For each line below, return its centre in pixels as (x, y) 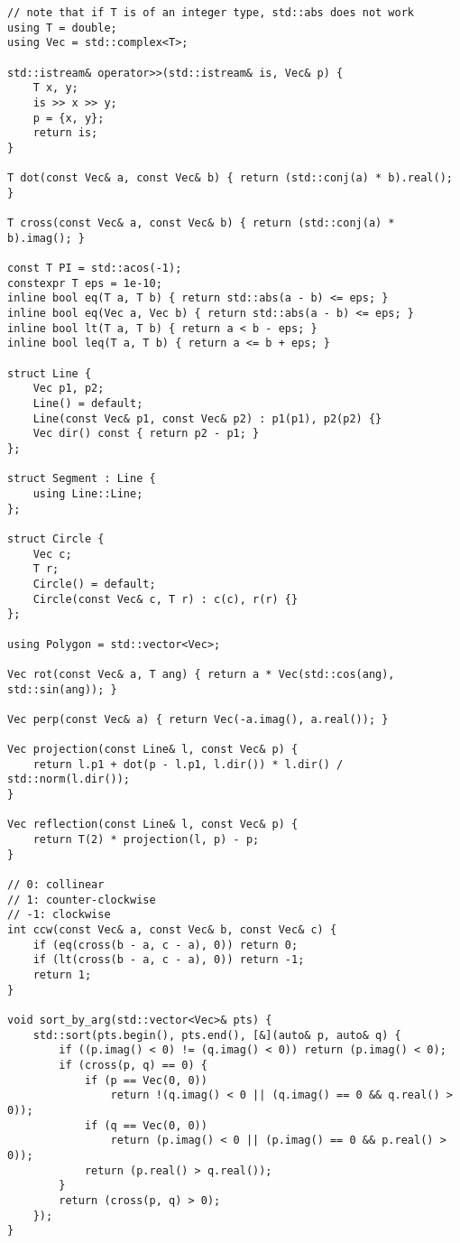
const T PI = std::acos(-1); (95, 269)
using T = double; (62, 28)
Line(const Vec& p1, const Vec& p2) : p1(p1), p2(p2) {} (207, 418)
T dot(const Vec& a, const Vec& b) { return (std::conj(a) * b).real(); (230, 178)
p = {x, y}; (69, 118)
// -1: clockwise (59, 915)
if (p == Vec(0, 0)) (146, 1080)
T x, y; (55, 88)
